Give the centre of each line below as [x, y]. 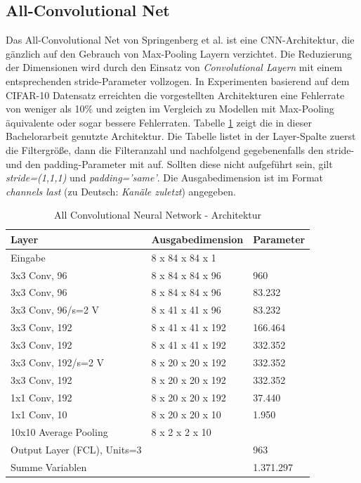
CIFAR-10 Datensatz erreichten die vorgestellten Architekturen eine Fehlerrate [175, 95]
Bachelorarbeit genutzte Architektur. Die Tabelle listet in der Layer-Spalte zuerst [181, 136]
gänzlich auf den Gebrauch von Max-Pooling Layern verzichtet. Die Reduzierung [179, 53]
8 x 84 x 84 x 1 [184, 257]
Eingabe [28, 257]
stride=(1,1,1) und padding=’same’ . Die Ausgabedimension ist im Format [165, 178]
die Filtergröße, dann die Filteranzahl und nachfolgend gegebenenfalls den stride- [180, 149]
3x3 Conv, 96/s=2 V [55, 310]
